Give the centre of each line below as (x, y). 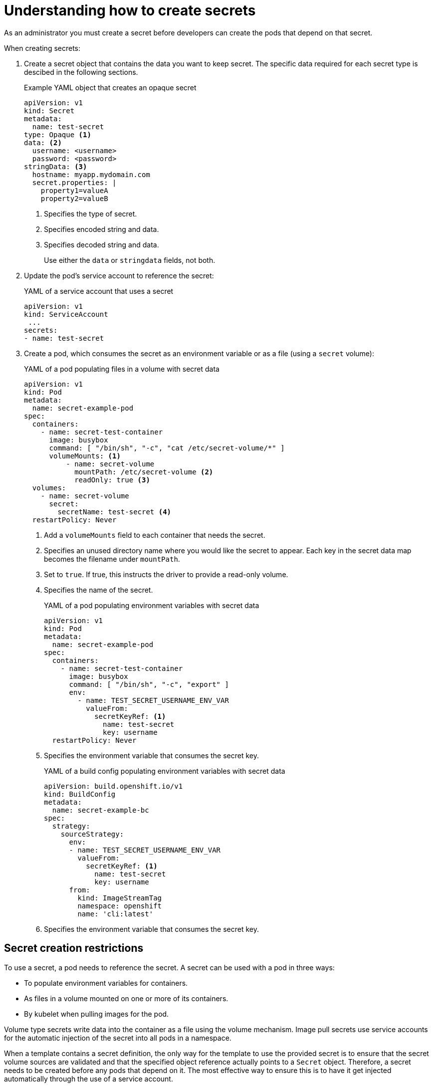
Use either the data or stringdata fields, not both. (130, 260)
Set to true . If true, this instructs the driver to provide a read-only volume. (166, 574)
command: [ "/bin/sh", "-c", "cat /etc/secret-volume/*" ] (167, 448)
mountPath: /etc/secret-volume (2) (144, 472)
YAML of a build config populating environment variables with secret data (165, 771)
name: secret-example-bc (101, 810)
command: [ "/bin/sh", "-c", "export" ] (149, 684)
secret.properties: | (74, 182)
